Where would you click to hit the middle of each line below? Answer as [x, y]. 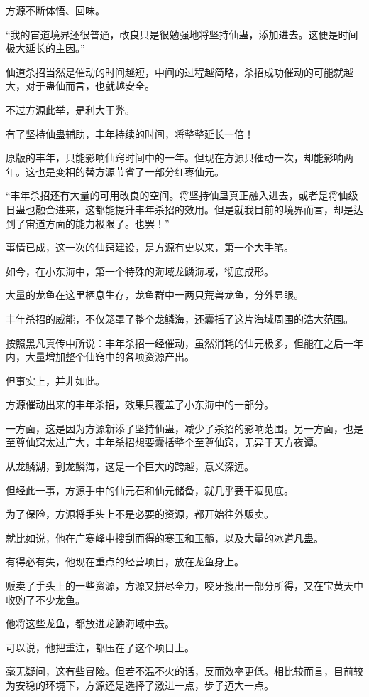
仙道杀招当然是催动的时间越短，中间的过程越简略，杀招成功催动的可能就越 [180, 71]
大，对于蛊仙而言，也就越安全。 [80, 86]
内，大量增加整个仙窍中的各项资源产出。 [100, 357]
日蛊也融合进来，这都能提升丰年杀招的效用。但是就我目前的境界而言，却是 [180, 209]
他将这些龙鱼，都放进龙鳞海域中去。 [90, 623]
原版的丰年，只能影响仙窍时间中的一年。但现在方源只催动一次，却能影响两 [180, 158]
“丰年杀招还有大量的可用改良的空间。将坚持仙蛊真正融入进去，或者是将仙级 [182, 195]
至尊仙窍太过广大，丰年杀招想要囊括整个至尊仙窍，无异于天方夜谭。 [165, 442]
